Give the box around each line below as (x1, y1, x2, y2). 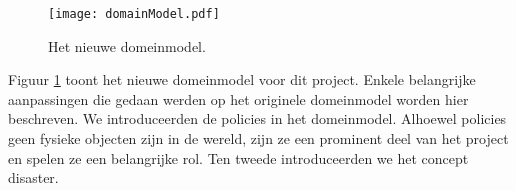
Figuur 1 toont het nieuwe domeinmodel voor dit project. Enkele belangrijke (8, 69, 476, 90)
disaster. (8, 167, 59, 188)
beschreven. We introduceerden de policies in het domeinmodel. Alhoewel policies (8, 108, 507, 129)
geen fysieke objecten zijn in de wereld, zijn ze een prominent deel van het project (8, 128, 509, 149)
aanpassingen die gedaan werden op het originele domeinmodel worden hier (8, 88, 469, 109)
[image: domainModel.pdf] (48, 7, 220, 21)
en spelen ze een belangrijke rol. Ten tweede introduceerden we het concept (8, 147, 469, 168)
